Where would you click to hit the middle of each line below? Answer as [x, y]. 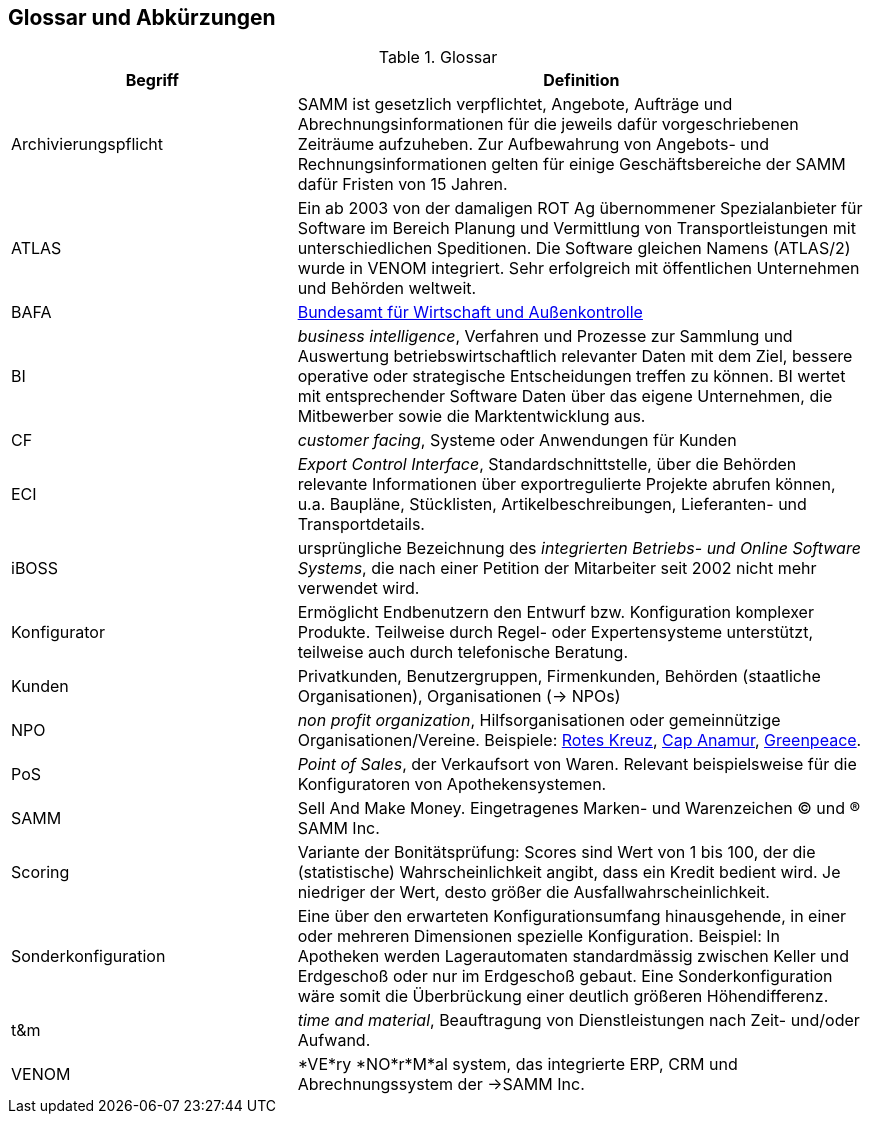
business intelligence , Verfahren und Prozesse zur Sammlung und [545, 336]
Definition [581, 80]
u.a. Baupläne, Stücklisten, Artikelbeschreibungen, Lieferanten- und [552, 504]
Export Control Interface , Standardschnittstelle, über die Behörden [547, 464]
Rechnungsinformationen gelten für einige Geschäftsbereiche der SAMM [571, 164]
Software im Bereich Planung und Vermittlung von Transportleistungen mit [576, 228]
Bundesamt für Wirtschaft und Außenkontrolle [470, 312]
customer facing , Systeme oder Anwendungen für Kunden [517, 440]
